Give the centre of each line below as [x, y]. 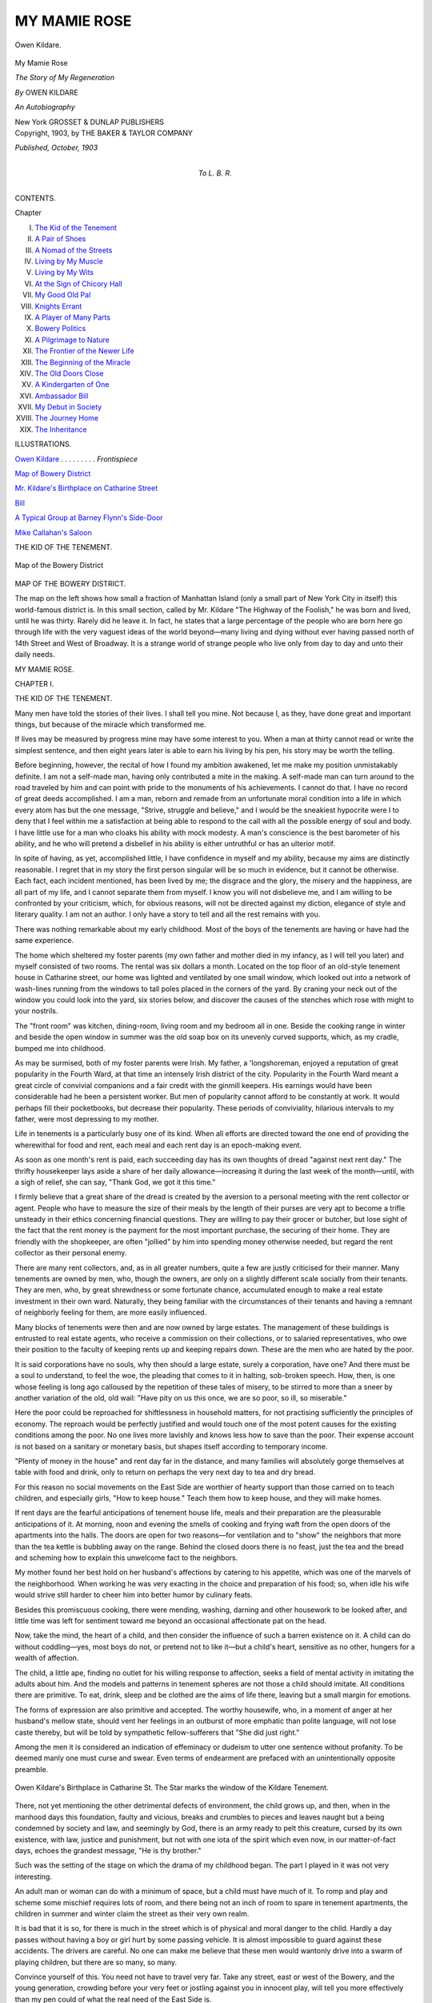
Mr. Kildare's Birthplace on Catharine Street [86, 488]
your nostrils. [36, 1011]
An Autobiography [45, 107]
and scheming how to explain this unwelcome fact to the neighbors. [126, 1558]
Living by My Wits [64, 272]
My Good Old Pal [63, 295]
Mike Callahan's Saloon [53, 532]
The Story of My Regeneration [65, 78]
